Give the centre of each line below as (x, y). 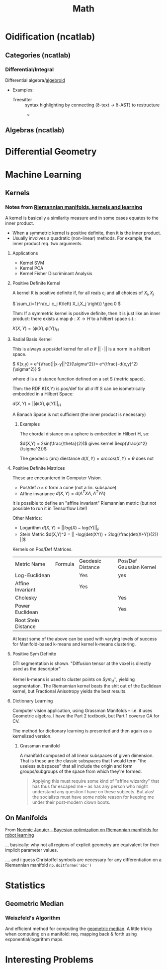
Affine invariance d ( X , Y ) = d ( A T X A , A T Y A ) (63, 493)
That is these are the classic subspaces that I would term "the (83, 761)
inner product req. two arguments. (47, 244)
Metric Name (30, 564)
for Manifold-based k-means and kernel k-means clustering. (74, 644)
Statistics (25, 885)
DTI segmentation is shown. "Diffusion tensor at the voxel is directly (82, 663)
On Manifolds (27, 818)
